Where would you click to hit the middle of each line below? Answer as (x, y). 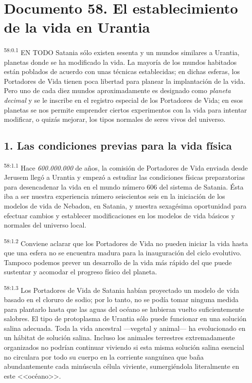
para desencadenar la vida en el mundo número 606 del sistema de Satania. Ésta (124, 186)
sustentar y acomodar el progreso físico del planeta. (81, 272)
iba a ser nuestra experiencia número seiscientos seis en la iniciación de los (115, 196)
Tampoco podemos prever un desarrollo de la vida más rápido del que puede (118, 262)
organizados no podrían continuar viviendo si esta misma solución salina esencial (124, 347)
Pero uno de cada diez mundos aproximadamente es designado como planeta (117, 90)
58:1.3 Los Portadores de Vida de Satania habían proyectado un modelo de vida (122, 289)
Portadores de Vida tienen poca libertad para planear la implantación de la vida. (125, 81)
